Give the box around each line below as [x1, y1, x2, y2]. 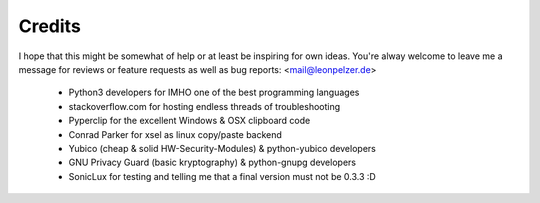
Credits [18, 15, 82, 37]
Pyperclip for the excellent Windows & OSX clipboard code [68, 115, 311, 127]
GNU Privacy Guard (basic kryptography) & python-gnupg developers [68, 156, 357, 169]
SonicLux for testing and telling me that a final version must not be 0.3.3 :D [68, 170, 377, 182]
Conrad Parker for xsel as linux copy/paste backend [68, 128, 282, 140]
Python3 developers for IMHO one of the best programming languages [68, 86, 360, 99]
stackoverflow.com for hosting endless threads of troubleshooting [68, 100, 341, 112]
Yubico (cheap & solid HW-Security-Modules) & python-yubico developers [68, 142, 377, 154]
